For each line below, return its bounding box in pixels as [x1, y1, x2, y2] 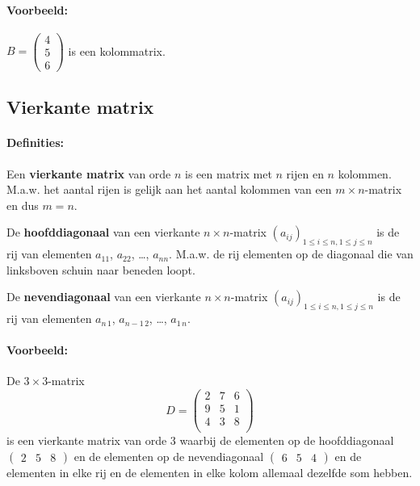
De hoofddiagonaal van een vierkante [6, 224, 200, 241]
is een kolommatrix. [68, 42, 166, 59]
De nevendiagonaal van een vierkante [6, 288, 201, 305]
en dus [6, 196, 39, 213]
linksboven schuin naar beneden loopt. [6, 261, 195, 278]
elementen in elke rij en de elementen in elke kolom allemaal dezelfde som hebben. [6, 463, 413, 480]
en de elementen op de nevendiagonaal [73, 447, 264, 464]
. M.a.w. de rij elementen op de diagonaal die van [169, 245, 414, 262]
